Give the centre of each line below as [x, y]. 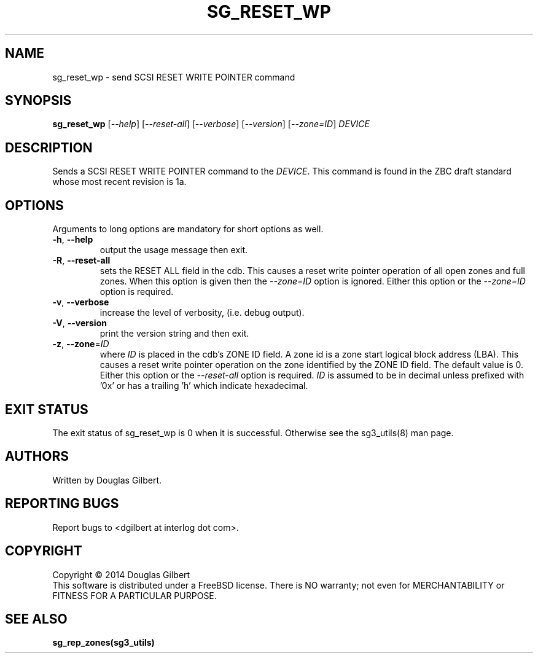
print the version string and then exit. [174, 334]
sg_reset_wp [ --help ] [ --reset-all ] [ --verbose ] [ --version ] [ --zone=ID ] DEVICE [211, 124]
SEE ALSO [36, 619]
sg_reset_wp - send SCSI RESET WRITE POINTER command [174, 77]
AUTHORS [37, 456]
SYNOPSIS [38, 101]
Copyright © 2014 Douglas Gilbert [121, 574]
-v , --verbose [81, 302]
